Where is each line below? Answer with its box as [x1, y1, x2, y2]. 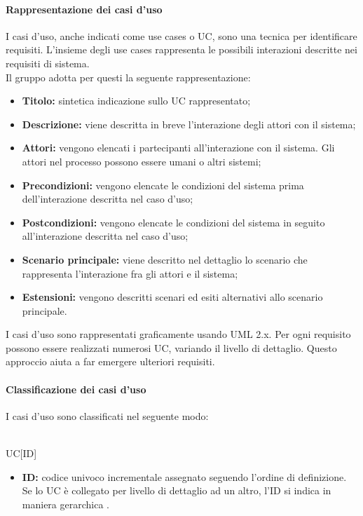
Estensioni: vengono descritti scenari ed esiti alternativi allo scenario [22, 290, 323, 304]
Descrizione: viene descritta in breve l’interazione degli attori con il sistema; [22, 116, 356, 131]
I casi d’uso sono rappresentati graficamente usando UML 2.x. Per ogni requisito [6, 327, 351, 341]
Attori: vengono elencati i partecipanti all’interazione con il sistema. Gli [22, 140, 335, 155]
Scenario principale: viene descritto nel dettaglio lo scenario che [22, 252, 308, 266]
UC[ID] [6, 446, 37, 461]
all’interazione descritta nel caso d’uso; [22, 229, 189, 243]
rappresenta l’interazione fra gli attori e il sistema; [22, 266, 238, 280]
